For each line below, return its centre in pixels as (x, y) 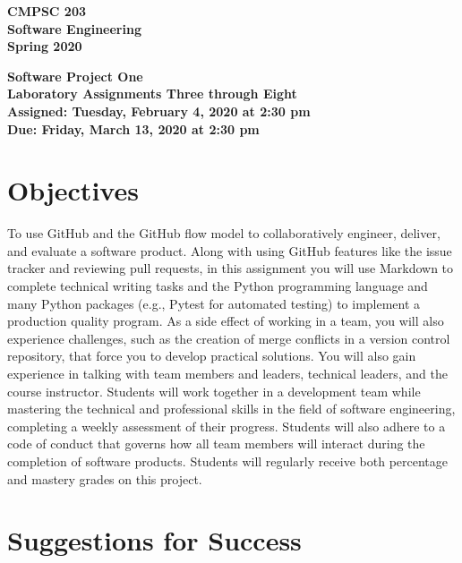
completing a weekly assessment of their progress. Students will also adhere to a (227, 426)
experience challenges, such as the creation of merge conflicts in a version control (229, 338)
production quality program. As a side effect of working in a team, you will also (226, 321)
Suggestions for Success (154, 540)
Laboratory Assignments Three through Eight (152, 94)
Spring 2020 (45, 46)
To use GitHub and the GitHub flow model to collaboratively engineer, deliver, (224, 233)
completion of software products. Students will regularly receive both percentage (228, 461)
